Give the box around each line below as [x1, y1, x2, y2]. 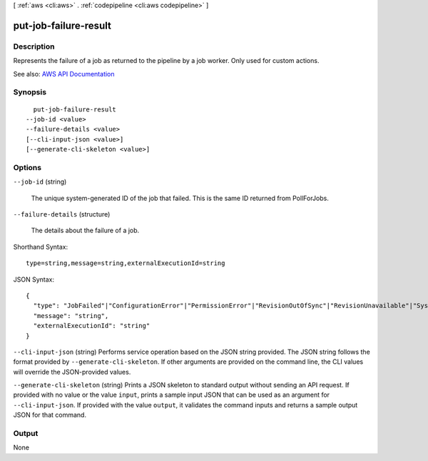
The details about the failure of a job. [31, 226, 140, 235]
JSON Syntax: [13, 275, 55, 284]
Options [13, 162, 42, 172]
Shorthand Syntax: [13, 242, 68, 251]
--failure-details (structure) [13, 209, 111, 218]
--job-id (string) [13, 177, 67, 186]
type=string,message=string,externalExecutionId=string [26, 259, 225, 267]
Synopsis [13, 87, 46, 97]
